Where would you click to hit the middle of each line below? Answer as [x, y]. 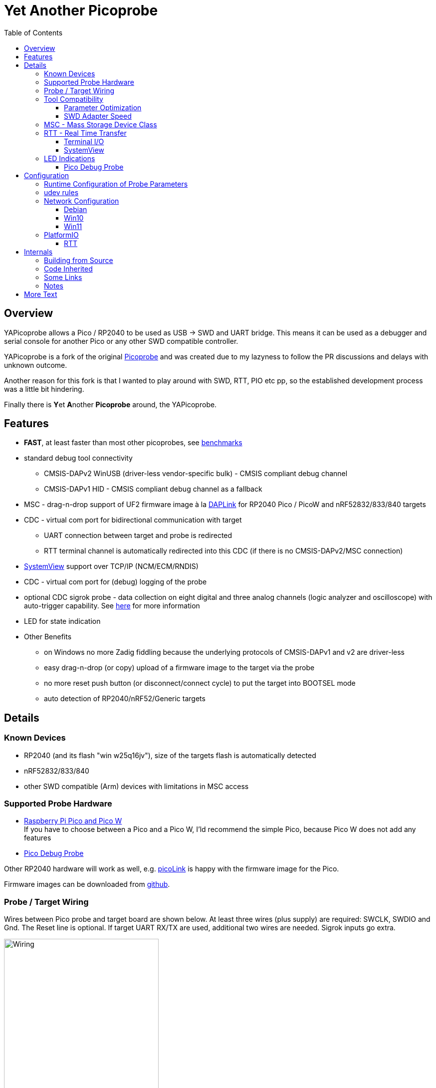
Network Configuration [82, 201]
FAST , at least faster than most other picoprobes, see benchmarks [133, 443]
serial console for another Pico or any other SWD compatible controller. [121, 341]
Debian [76, 209]
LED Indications [70, 158]
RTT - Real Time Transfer [85, 133]
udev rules [61, 192]
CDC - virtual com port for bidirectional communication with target [133, 520]
